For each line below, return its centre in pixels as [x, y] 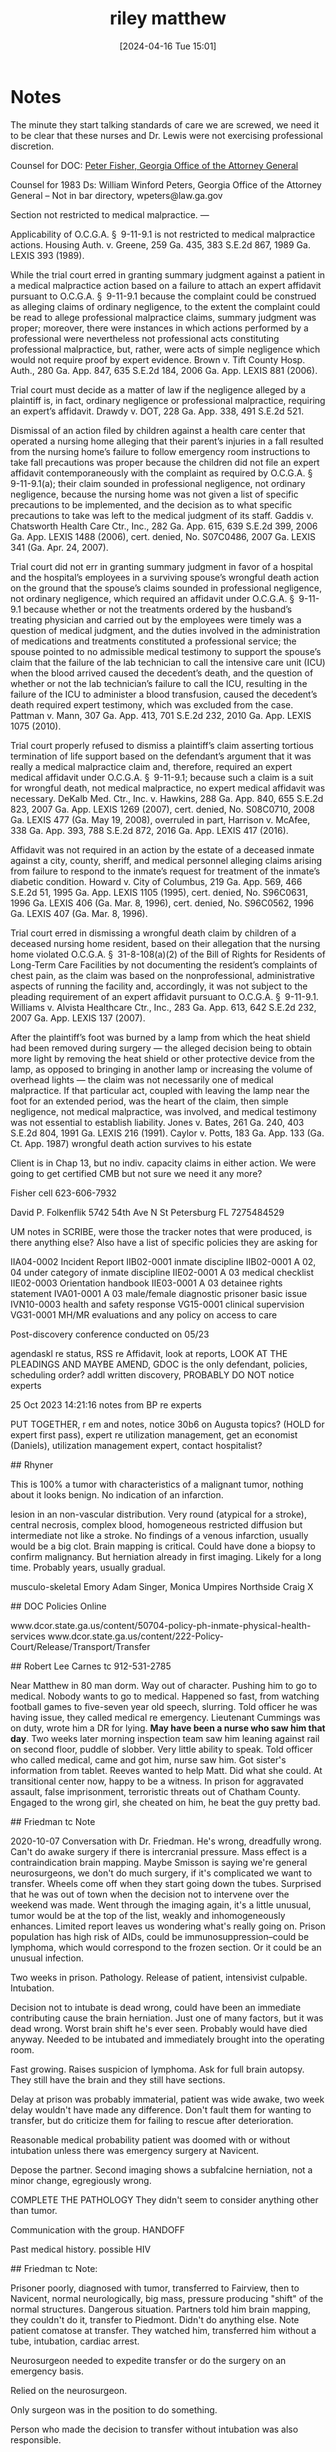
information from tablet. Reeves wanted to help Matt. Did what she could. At [166, 1770]
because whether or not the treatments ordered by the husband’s [158, 609]
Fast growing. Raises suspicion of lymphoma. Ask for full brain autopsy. [157, 2069]
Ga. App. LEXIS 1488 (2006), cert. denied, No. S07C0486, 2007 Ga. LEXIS [163, 536]
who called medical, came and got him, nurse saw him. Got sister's [148, 1759]
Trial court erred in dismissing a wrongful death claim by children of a [153, 933]
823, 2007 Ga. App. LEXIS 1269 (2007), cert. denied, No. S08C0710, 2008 [162, 809]
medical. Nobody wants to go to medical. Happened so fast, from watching [165, 1696]
